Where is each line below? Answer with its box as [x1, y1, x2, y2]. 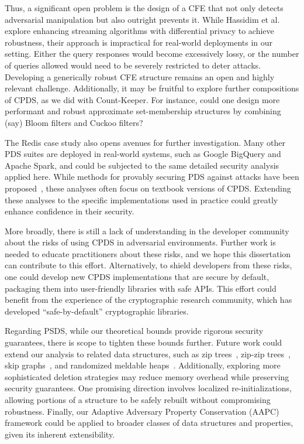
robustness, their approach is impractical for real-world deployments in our [5, 36, 273, 48]
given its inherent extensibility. [5, 428, 115, 440]
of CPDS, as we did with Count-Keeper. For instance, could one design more [5, 93, 280, 105]
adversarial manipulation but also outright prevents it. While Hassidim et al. [5, 13, 280, 25]
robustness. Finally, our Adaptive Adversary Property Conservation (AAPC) [5, 405, 279, 417]
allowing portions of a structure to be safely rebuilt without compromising [5, 394, 271, 405]
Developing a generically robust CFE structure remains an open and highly [5, 70, 275, 83]
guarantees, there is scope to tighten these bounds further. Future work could [5, 336, 282, 349]
